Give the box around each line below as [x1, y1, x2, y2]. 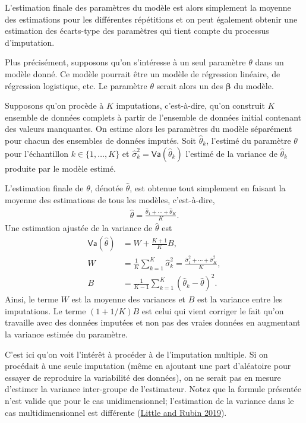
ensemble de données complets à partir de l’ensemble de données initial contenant [5, 111, 301, 123]
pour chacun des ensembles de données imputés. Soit [5, 134, 197, 146]
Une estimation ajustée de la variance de [5, 222, 153, 234]
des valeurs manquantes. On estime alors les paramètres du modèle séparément [5, 122, 292, 135]
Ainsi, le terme [5, 293, 58, 305]
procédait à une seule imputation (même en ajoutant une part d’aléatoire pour [5, 359, 291, 372]
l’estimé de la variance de [185, 147, 277, 159]
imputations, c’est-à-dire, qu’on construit [116, 99, 265, 112]
